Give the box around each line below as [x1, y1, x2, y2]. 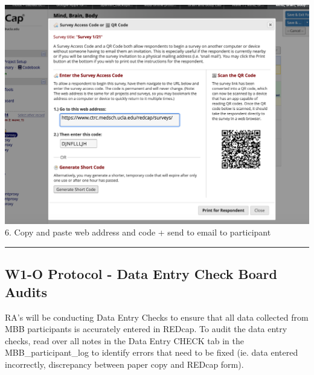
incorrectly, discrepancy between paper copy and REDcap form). [5, 357, 244, 370]
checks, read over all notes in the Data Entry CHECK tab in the [5, 334, 244, 347]
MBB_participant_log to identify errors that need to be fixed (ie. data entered [5, 346, 298, 359]
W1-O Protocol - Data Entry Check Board [5, 264, 277, 283]
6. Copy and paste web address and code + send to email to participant [5, 226, 271, 239]
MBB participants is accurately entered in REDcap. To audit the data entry [5, 322, 287, 335]
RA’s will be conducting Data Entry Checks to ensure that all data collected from [5, 310, 309, 323]
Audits [5, 282, 48, 301]
